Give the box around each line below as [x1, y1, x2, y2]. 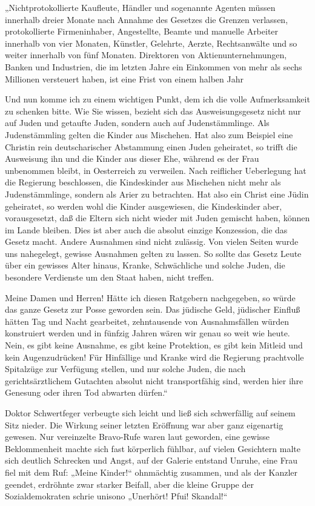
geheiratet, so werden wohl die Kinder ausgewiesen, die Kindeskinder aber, [5, 199, 282, 212]
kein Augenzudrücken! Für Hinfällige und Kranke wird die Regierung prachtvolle [5, 350, 304, 363]
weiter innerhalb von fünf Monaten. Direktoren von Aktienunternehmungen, [5, 48, 287, 61]
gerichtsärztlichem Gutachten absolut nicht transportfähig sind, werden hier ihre [5, 374, 303, 387]
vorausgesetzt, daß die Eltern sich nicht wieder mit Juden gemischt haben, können [5, 211, 310, 224]
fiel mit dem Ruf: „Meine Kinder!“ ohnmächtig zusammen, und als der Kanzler [5, 465, 298, 478]
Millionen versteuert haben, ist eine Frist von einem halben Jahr [5, 72, 244, 85]
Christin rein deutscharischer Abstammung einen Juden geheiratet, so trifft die [5, 140, 297, 153]
